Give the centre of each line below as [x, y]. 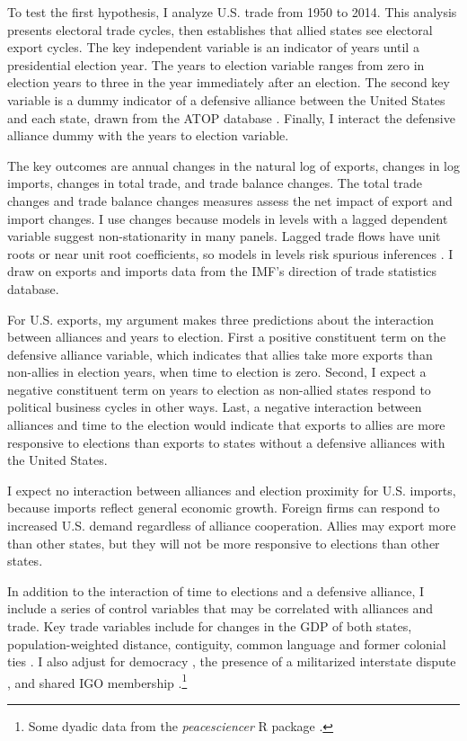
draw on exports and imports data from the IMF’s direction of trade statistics [222, 271]
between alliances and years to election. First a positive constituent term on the [227, 337]
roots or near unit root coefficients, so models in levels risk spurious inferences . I [230, 253]
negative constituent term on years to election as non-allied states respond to [219, 389]
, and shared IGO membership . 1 [97, 681]
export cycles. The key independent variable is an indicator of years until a [213, 47]
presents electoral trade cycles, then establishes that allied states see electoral [220, 29]
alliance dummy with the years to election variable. [148, 135]
